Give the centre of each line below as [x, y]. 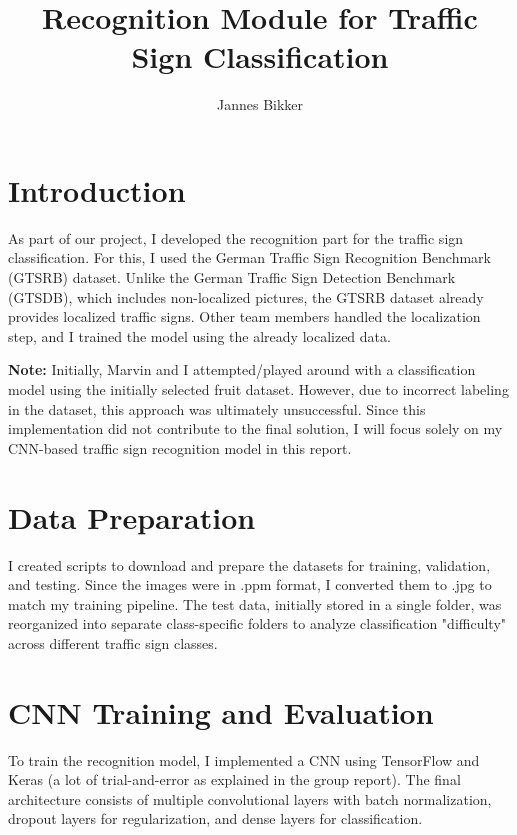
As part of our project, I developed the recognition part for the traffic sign [236, 237]
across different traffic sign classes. [113, 642]
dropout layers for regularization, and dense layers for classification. [215, 818]
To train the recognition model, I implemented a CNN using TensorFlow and [244, 759]
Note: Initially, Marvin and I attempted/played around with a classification [242, 369]
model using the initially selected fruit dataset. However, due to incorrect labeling [258, 389]
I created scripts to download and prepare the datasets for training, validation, [249, 564]
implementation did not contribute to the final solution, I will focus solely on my [255, 428]
